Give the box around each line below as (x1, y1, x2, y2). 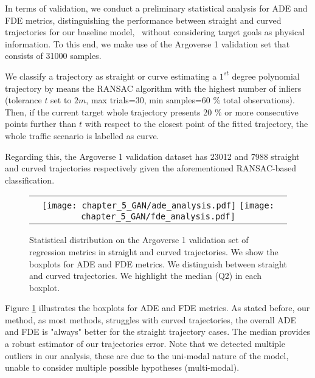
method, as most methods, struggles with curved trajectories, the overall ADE (5, 313, 296, 326)
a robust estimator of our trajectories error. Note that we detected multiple (5, 337, 285, 350)
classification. (5, 173, 55, 186)
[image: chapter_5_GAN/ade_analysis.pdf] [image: (42, 201, 274, 211)
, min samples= (144, 94, 202, 106)
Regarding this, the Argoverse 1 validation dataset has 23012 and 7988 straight (5, 149, 300, 162)
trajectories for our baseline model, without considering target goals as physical (5, 26, 305, 38)
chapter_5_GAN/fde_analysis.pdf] (81, 211, 235, 222)
